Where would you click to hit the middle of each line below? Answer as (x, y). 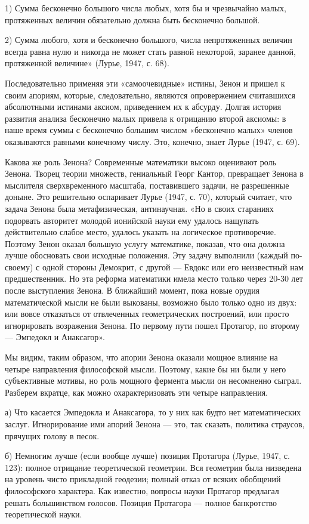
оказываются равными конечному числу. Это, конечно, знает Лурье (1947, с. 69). (152, 141)
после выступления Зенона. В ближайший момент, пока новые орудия (132, 290)
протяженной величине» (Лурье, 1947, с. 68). (87, 63)
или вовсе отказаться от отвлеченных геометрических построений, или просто (147, 314)
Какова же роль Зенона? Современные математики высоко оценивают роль (140, 161)
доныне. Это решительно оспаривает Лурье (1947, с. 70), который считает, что (149, 197)
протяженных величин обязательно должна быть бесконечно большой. (132, 19)
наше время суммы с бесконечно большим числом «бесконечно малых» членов (149, 130)
